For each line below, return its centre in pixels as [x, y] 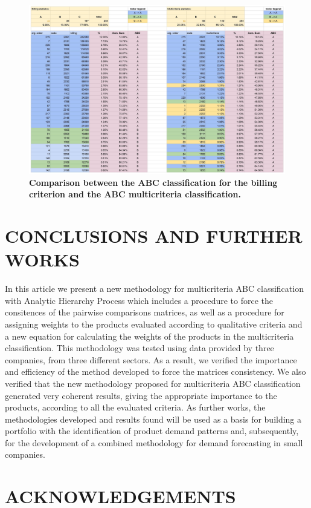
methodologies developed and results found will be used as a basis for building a [153, 419]
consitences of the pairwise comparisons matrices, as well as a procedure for [145, 312]
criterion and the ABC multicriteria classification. [135, 194]
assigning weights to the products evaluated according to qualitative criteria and [154, 324]
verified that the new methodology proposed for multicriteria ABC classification [153, 383]
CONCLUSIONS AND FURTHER [154, 236]
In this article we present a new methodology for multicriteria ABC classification [154, 289]
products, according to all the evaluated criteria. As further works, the [135, 407]
